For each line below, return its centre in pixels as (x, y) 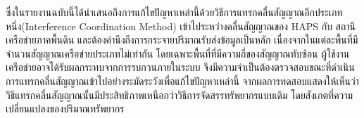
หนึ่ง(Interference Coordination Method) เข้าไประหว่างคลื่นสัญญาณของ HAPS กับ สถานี (181, 26)
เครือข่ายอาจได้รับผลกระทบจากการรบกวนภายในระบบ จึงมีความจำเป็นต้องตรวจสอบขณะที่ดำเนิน (180, 67)
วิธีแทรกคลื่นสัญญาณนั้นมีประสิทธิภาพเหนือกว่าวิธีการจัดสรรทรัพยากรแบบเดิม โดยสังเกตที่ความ (180, 94)
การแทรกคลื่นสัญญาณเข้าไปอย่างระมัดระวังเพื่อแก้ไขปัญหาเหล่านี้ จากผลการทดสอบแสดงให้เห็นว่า (182, 80)
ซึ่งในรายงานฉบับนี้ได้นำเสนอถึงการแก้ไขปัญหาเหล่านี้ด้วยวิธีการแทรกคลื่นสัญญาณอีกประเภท (174, 12)
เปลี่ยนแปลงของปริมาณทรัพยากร (65, 109)
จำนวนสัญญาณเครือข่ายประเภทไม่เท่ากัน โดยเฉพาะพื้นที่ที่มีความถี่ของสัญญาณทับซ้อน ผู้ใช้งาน (178, 53)
